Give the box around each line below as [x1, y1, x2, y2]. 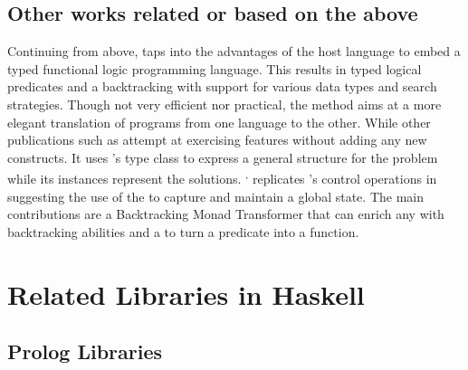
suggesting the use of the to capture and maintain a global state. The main [7, 186, 424, 205]
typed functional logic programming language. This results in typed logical [7, 59, 422, 78]
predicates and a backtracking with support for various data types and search [7, 77, 437, 96]
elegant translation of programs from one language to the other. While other [7, 112, 431, 131]
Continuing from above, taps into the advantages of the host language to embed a [7, 42, 461, 61]
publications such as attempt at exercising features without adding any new [7, 130, 427, 149]
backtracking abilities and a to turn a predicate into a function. [7, 222, 359, 241]
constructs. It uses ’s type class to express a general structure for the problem [7, 147, 438, 166]
